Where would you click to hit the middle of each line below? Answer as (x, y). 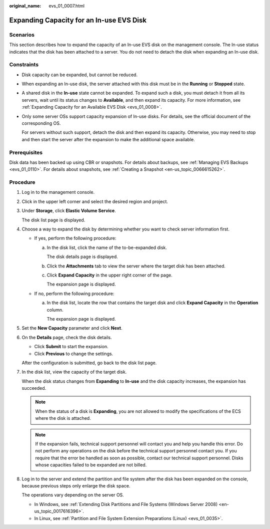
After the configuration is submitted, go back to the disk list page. (89, 363)
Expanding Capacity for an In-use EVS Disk (78, 20)
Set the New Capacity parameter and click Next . (72, 328)
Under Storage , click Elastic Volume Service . (69, 211)
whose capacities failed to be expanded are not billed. (91, 465)
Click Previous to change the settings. (74, 354)
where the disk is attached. (63, 418)
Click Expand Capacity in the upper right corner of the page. (109, 275)
